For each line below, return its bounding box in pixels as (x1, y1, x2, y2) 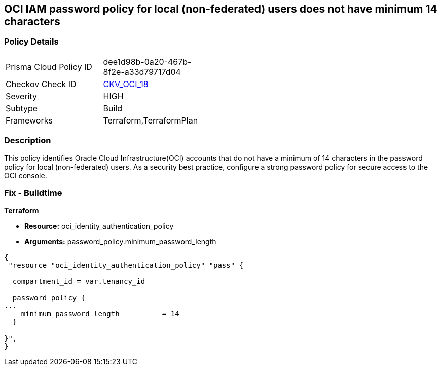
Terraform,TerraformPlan (103, 115, 198, 126)
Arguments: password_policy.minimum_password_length (24, 237, 216, 246)
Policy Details (4, 36, 59, 47)
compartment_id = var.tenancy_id (12, 277, 145, 286)
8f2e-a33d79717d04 (103, 66, 181, 77)
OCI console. (4, 171, 47, 180)
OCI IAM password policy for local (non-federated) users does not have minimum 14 (4, 3, 437, 15)
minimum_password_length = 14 (21, 310, 179, 318)
